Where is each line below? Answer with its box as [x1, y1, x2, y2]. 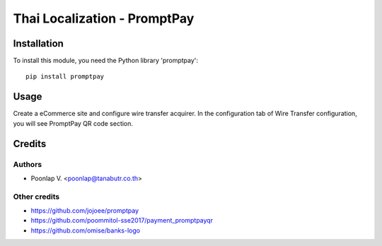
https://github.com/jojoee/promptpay [30, 206, 139, 215]
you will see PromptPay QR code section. [13, 119, 134, 127]
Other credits [13, 192, 60, 201]
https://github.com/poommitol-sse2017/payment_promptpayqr [30, 216, 214, 225]
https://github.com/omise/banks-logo [30, 226, 141, 235]
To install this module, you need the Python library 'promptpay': [13, 57, 198, 65]
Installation [13, 37, 64, 49]
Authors [13, 159, 42, 169]
